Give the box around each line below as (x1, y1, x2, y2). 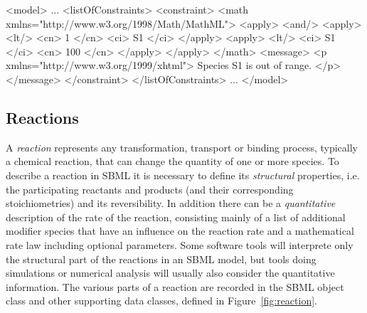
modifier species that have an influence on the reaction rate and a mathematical (6, 223, 354, 238)
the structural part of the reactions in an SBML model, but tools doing (6, 251, 317, 266)
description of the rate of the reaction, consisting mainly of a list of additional (6, 209, 346, 224)
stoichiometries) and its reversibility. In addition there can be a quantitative (6, 196, 336, 211)
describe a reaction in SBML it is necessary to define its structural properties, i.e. (6, 167, 360, 182)
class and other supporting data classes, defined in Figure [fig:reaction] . (6, 293, 317, 308)
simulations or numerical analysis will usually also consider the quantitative (6, 265, 335, 280)
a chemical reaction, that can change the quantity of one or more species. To (6, 154, 339, 169)
